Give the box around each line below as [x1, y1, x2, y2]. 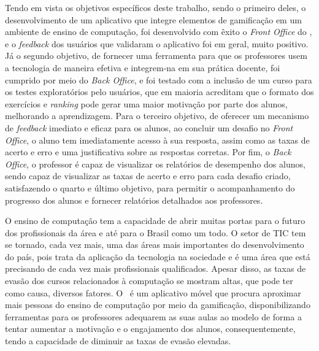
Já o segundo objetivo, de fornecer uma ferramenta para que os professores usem [5, 49, 307, 62]
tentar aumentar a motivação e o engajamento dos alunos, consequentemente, [5, 322, 296, 335]
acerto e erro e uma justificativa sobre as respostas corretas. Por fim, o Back [5, 145, 291, 158]
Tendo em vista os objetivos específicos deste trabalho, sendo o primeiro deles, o [5, 1, 306, 13]
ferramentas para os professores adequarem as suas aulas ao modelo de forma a [5, 310, 302, 323]
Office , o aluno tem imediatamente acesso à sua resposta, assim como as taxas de [5, 133, 310, 146]
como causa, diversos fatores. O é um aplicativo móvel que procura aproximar [5, 286, 301, 299]
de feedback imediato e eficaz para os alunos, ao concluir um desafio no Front [5, 121, 293, 134]
